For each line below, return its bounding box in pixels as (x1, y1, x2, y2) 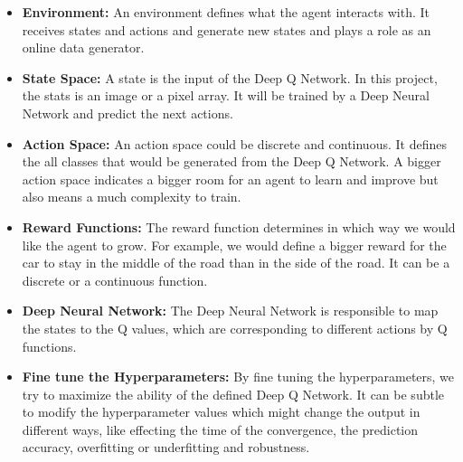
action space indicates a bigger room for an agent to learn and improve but (22, 169, 439, 188)
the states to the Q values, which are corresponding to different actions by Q (22, 318, 448, 337)
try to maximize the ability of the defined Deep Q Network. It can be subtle (22, 384, 445, 403)
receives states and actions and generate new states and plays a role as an (22, 20, 431, 39)
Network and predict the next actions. (22, 103, 233, 122)
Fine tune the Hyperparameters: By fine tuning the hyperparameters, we (22, 367, 455, 386)
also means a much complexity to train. (22, 187, 241, 206)
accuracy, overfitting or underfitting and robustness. (22, 438, 310, 457)
